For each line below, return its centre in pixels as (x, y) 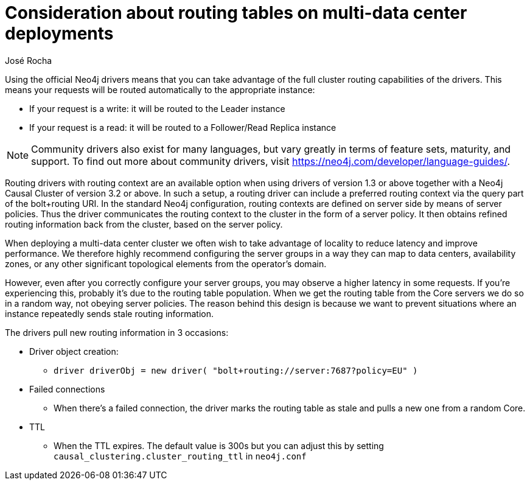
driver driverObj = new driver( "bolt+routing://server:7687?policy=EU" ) (236, 370)
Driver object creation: (74, 351)
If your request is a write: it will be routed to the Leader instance (157, 108)
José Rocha (29, 60)
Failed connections (67, 389)
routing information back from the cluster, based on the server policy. (144, 224)
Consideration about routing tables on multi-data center (236, 13)
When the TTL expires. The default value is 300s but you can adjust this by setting (219, 445)
